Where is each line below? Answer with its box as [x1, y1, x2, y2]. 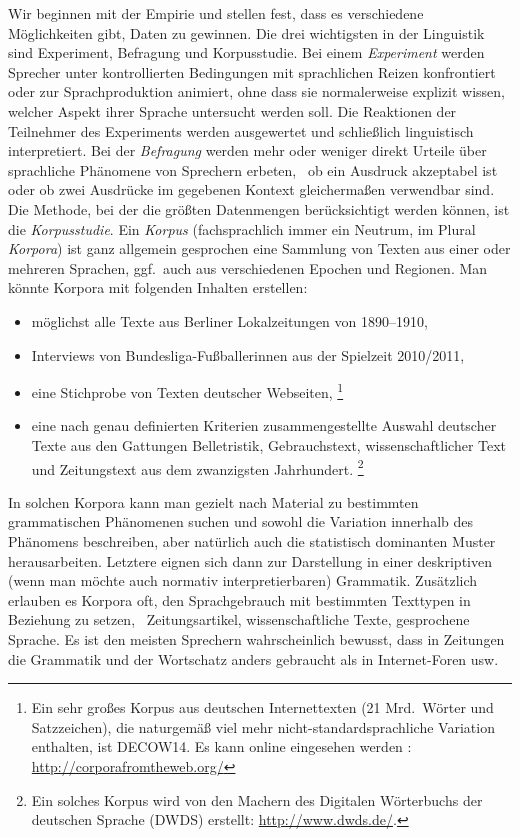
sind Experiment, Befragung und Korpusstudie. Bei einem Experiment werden [8, 42, 485, 63]
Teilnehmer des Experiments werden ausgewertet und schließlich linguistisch [8, 120, 474, 141]
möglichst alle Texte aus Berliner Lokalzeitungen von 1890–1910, [31, 310, 428, 331]
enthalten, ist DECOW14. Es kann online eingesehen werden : [31, 736, 412, 757]
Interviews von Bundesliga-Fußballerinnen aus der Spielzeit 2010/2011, [31, 344, 465, 365]
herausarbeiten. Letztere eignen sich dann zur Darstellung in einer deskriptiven [8, 550, 492, 571]
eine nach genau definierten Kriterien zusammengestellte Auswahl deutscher [31, 415, 497, 436]
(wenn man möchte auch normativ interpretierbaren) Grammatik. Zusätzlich [8, 570, 478, 591]
